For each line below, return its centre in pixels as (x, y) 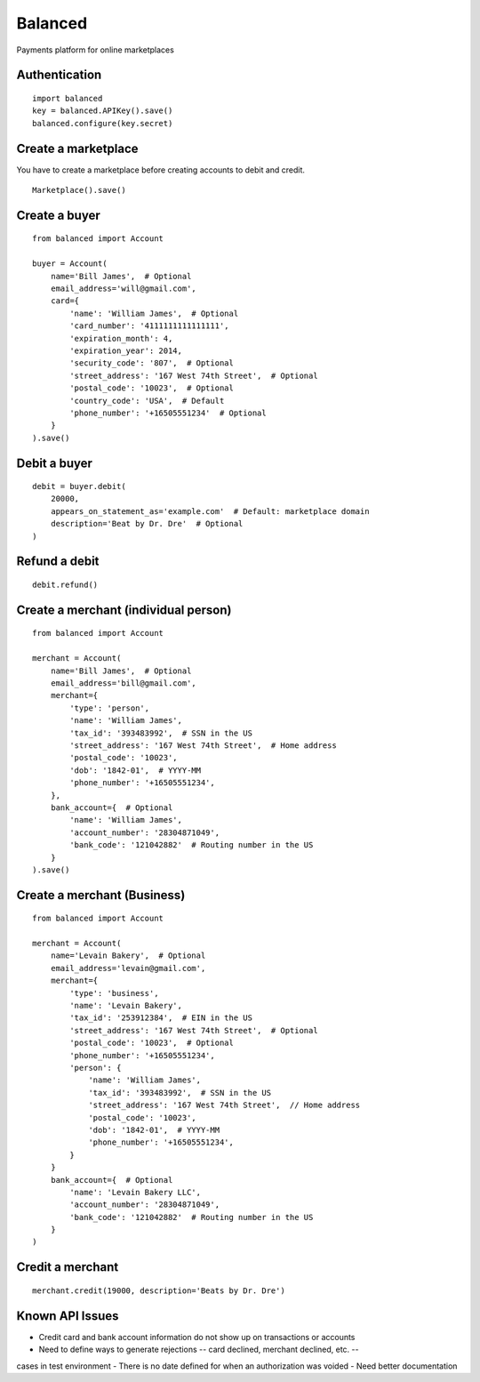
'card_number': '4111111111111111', (150, 326)
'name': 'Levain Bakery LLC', (136, 1192)
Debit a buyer (55, 463)
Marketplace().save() (79, 190)
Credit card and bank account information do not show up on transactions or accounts (197, 1337)
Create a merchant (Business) (101, 895)
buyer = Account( (70, 264)
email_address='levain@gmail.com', (128, 968)
